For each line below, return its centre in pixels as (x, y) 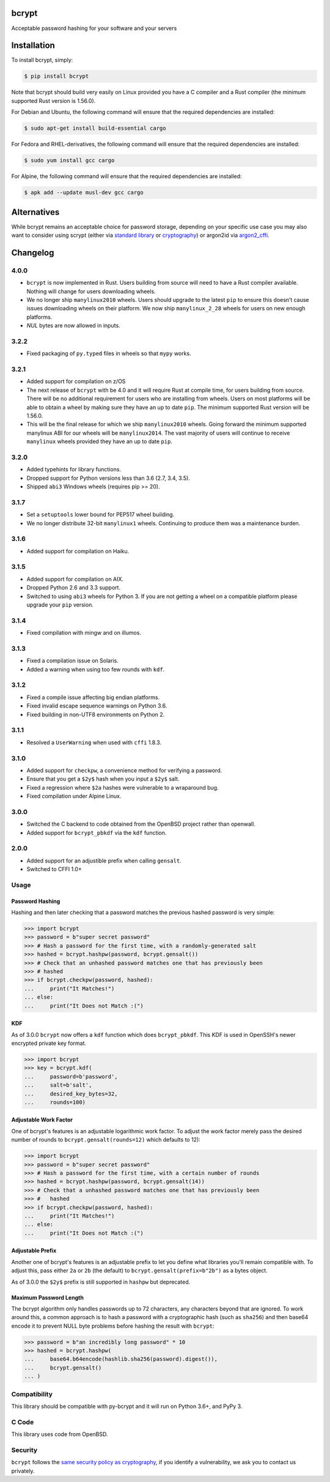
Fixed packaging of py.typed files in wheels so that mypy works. (109, 354)
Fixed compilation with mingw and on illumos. (84, 633)
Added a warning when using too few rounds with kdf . (96, 669)
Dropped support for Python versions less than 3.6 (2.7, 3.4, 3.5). (108, 478)
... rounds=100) (55, 1102)
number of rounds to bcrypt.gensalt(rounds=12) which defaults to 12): (106, 1140)
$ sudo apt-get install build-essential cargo (95, 128)
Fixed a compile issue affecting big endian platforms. (93, 697)
